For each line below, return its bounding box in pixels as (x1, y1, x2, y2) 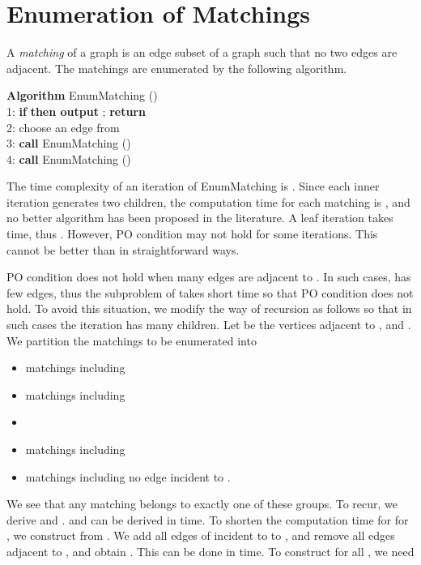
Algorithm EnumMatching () (6, 87, 158, 104)
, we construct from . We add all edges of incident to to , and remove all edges (6, 527, 395, 544)
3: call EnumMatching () (6, 135, 131, 152)
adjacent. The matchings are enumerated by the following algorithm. (6, 59, 347, 76)
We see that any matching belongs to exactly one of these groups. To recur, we (6, 495, 398, 512)
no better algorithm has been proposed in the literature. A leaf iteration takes (6, 209, 393, 226)
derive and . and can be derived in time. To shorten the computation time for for (6, 511, 409, 528)
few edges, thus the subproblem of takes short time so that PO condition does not (6, 284, 414, 301)
